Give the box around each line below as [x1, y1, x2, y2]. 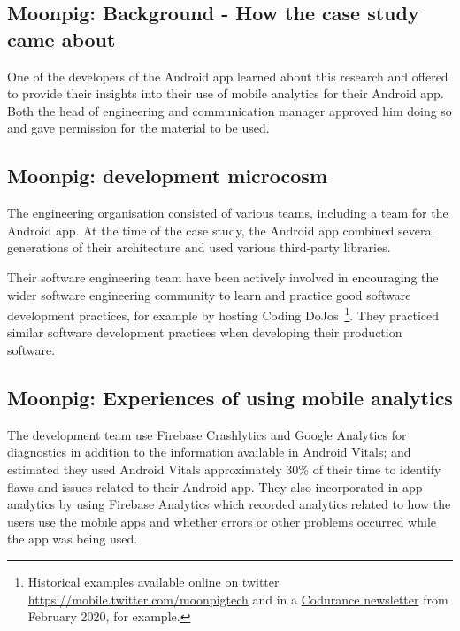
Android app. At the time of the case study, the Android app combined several [7, 220, 435, 239]
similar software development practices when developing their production [7, 323, 402, 342]
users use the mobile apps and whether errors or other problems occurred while [7, 512, 436, 530]
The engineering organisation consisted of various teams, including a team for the [7, 204, 448, 222]
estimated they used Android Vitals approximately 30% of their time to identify [7, 459, 441, 478]
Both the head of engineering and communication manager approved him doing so [7, 101, 452, 119]
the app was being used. [7, 529, 138, 548]
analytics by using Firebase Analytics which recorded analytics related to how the [7, 495, 451, 513]
